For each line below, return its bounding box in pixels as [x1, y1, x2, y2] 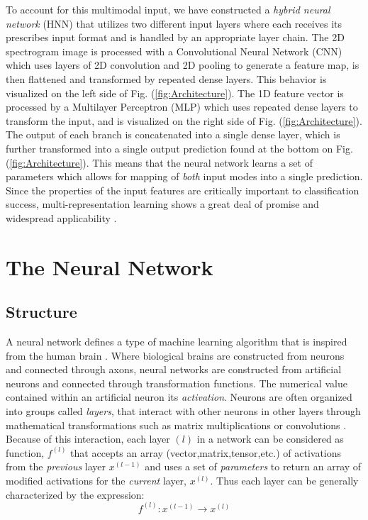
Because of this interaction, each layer [6, 431, 170, 446]
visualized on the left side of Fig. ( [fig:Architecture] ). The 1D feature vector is [6, 85, 344, 100]
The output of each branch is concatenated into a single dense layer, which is [6, 127, 340, 142]
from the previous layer [6, 459, 106, 474]
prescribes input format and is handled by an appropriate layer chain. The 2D [6, 30, 345, 45]
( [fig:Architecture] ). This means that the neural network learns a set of [6, 155, 313, 170]
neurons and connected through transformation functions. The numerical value [6, 375, 347, 390]
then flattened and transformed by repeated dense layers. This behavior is [6, 71, 327, 86]
